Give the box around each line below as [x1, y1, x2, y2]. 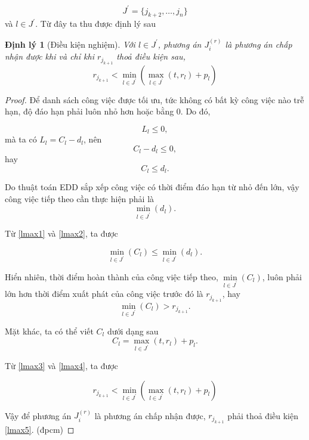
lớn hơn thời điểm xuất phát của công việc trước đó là [5, 287, 203, 300]
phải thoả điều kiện [227, 409, 298, 422]
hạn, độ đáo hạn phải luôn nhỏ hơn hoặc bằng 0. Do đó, [5, 105, 211, 117]
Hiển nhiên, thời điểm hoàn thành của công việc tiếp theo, [5, 270, 218, 283]
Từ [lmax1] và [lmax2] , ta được [5, 227, 118, 240]
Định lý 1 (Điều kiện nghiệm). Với [5, 38, 135, 50]
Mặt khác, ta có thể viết [5, 324, 94, 337]
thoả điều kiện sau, [116, 50, 186, 63]
